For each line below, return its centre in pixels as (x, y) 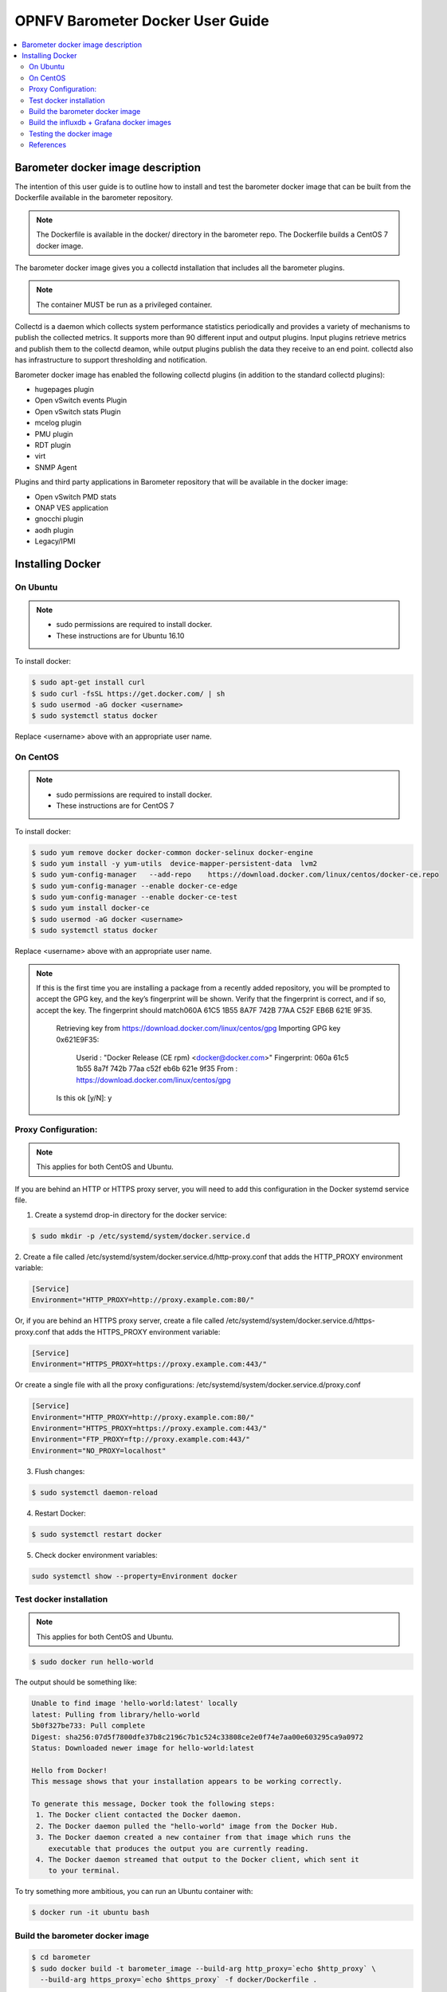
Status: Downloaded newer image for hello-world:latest (143, 1748)
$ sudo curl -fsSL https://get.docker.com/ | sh (128, 694)
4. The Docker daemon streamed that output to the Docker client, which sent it (198, 1859)
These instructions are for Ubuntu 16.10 (120, 635)
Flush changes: (60, 1471)
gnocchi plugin (59, 519)
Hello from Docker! (69, 1770)
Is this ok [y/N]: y (84, 1098)
